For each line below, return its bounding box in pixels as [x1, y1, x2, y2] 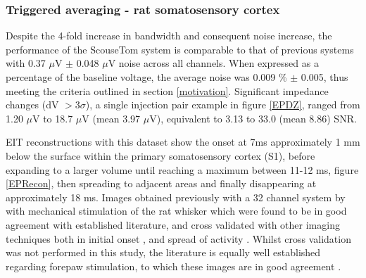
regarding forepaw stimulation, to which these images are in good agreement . [6, 258, 341, 273]
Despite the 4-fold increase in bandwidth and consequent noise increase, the [6, 28, 332, 43]
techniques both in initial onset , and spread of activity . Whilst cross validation [6, 231, 351, 246]
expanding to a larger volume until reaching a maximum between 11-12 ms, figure [6, 162, 359, 177]
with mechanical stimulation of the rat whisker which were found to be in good [6, 203, 347, 218]
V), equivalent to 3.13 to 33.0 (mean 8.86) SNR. [149, 110, 357, 125]
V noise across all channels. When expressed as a [108, 56, 319, 70]
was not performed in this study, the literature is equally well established [6, 245, 321, 260]
